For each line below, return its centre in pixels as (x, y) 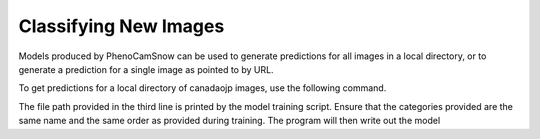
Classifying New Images (121, 26)
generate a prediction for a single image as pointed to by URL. (146, 69)
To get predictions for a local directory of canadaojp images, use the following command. (202, 88)
